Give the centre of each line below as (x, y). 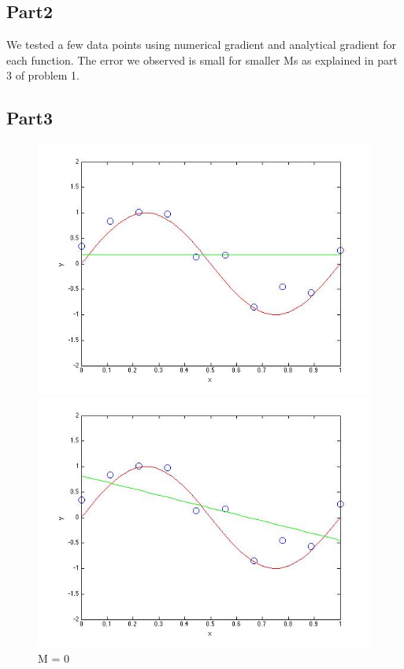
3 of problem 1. (43, 75)
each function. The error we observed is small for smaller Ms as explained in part (202, 59)
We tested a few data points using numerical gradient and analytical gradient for (202, 45)
